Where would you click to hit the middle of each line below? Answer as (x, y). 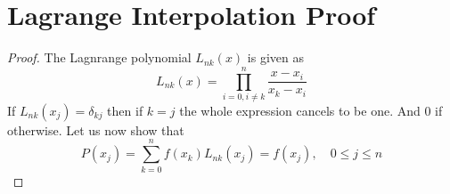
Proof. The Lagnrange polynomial (99, 57)
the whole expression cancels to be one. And (300, 110)
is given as (275, 57)
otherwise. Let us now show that (96, 129)
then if (125, 110)
